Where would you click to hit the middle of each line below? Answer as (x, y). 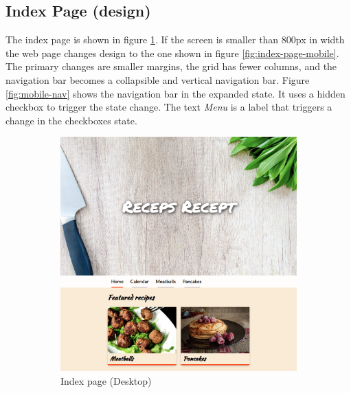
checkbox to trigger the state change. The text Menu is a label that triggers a (169, 107)
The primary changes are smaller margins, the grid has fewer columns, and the (171, 66)
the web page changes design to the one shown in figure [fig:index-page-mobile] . (172, 53)
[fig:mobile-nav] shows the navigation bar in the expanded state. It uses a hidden (175, 93)
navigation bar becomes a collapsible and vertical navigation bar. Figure (158, 79)
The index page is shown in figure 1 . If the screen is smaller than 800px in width (175, 40)
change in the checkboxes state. (71, 120)
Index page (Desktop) (106, 380)
